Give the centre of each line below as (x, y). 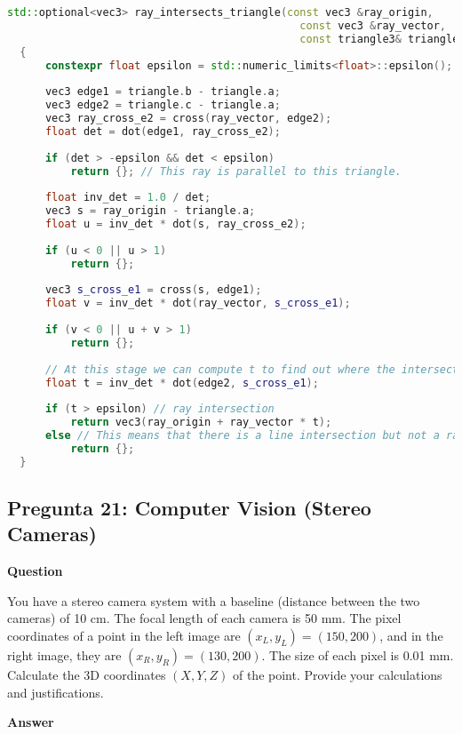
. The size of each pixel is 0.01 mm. (358, 655)
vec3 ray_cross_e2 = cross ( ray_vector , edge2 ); (188, 118)
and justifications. (56, 692)
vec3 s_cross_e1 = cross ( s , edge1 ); (153, 290)
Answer (31, 722)
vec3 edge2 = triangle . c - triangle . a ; (163, 105)
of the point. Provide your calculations (337, 674)
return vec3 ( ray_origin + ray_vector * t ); (201, 423)
